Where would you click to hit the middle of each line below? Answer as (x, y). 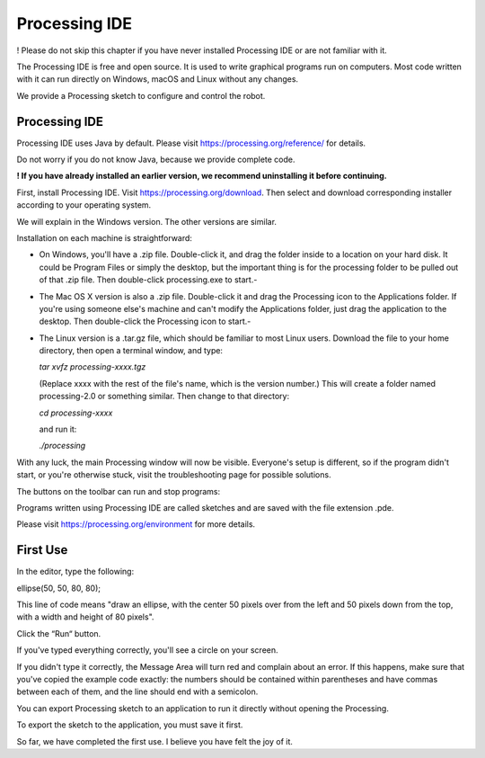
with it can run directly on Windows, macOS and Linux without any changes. (158, 79)
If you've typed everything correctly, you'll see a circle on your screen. (147, 650)
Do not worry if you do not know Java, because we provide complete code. (156, 160)
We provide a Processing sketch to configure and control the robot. (141, 95)
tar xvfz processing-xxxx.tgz (93, 367)
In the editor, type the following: (75, 572)
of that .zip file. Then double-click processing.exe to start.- (148, 280)
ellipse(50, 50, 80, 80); (59, 588)
